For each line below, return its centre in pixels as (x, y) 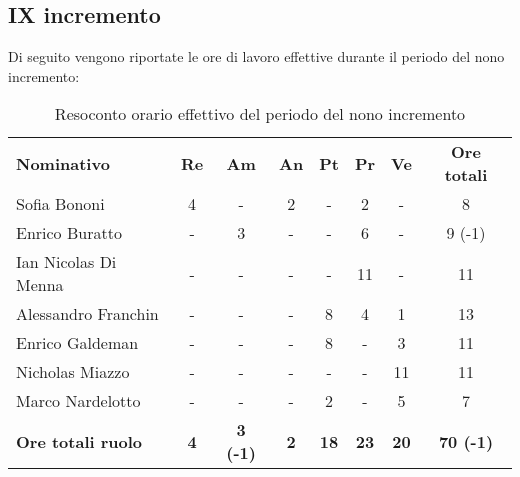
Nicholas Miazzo (73, 372)
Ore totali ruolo (79, 441)
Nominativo (63, 163)
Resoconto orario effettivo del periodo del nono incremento (260, 114)
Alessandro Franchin (87, 314)
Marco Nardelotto (78, 401)
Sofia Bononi (60, 204)
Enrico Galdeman (77, 343)
